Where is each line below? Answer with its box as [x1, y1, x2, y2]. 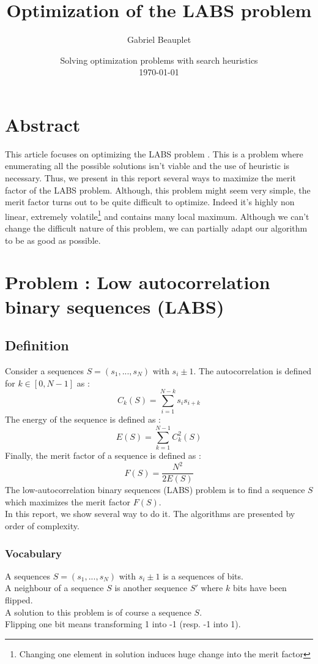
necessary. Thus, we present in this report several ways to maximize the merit [5, 172, 296, 184]
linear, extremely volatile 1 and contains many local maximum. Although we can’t [5, 208, 309, 222]
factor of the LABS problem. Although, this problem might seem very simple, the [5, 183, 311, 196]
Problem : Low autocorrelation [5, 270, 270, 295]
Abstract [5, 111, 81, 137]
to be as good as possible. [5, 233, 101, 246]
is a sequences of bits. [163, 569, 243, 582]
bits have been [232, 581, 287, 594]
